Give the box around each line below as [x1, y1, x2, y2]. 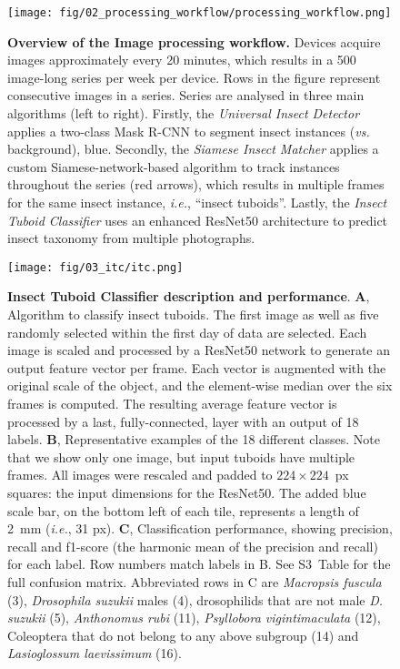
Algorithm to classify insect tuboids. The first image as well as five [7, 305, 379, 324]
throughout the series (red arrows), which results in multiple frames [7, 175, 385, 194]
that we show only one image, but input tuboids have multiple [7, 447, 355, 466]
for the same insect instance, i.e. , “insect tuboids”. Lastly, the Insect [7, 193, 387, 211]
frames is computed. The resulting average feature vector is [7, 394, 337, 412]
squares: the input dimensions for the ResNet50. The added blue [7, 482, 366, 502]
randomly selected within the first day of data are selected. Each [7, 322, 367, 341]
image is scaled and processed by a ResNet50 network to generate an [7, 340, 391, 360]
